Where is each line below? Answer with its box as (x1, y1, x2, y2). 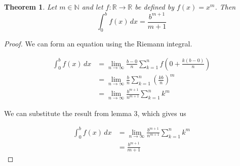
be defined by (135, 2, 174, 12)
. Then (215, 2, 236, 12)
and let (82, 2, 103, 12)
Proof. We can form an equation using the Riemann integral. (4, 38, 192, 48)
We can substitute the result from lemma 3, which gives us (4, 107, 186, 118)
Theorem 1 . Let (4, 2, 57, 12)
